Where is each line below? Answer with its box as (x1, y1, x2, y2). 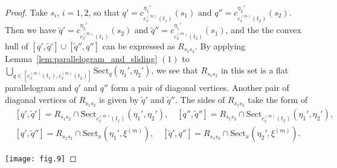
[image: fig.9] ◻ (5, 152, 77, 164)
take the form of (248, 93, 308, 106)
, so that (88, 5, 120, 18)
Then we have (5, 23, 56, 36)
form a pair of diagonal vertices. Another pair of (111, 81, 289, 94)
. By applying (195, 39, 246, 52)
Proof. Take (5, 5, 48, 18)
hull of (5, 39, 28, 52)
